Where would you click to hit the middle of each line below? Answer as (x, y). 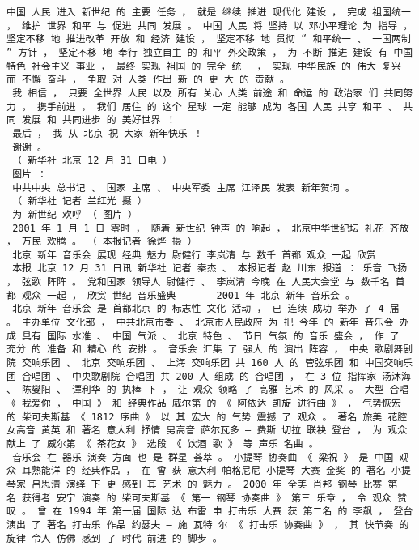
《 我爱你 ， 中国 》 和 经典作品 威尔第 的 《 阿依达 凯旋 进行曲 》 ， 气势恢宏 (204, 404)
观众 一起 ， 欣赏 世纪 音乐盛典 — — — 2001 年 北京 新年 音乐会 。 (188, 295)
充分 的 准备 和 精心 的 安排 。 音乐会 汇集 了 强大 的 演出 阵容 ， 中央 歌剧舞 (205, 350)
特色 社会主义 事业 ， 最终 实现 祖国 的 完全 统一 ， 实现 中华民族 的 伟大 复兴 (204, 66)
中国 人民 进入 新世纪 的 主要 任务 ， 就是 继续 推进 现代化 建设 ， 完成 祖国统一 (209, 12)
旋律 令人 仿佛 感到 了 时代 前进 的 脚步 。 (114, 538)
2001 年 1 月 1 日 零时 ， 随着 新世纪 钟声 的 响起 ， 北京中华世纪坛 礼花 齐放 (211, 228)
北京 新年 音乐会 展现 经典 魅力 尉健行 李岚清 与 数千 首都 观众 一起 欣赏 (194, 255)
